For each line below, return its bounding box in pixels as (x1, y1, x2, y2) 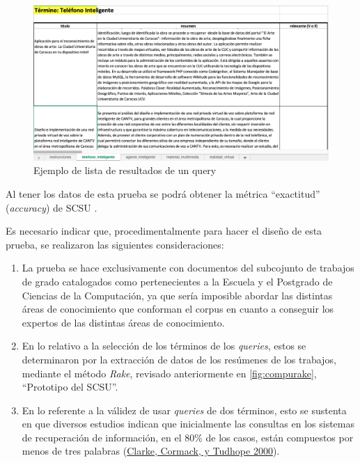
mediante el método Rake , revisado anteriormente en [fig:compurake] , (22, 366, 317, 380)
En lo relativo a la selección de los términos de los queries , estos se (22, 338, 306, 353)
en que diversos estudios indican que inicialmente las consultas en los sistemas (22, 416, 355, 431)
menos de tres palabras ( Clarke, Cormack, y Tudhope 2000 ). (22, 444, 280, 458)
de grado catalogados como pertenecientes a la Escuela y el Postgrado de (22, 274, 333, 288)
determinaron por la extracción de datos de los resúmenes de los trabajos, (22, 352, 336, 366)
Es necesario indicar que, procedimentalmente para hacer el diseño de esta (6, 223, 322, 238)
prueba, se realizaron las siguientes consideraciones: (6, 237, 224, 251)
